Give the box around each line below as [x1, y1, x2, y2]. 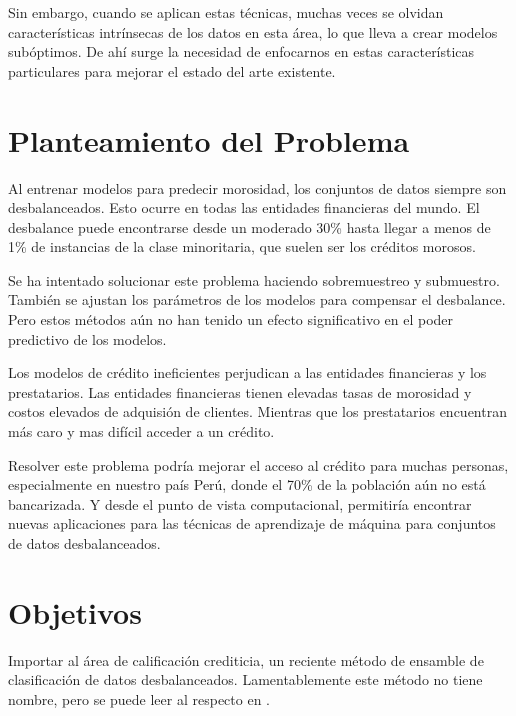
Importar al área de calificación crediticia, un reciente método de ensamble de [8, 649, 484, 670]
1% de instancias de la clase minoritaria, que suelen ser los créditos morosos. [8, 236, 476, 257]
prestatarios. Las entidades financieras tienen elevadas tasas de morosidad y [8, 381, 472, 402]
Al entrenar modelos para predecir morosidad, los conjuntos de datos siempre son [8, 177, 507, 198]
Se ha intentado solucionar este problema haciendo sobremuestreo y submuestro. [8, 269, 500, 290]
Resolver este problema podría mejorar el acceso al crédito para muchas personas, [8, 454, 509, 475]
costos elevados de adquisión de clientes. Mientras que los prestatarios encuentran [8, 401, 507, 422]
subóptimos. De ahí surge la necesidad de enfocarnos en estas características [8, 41, 475, 62]
